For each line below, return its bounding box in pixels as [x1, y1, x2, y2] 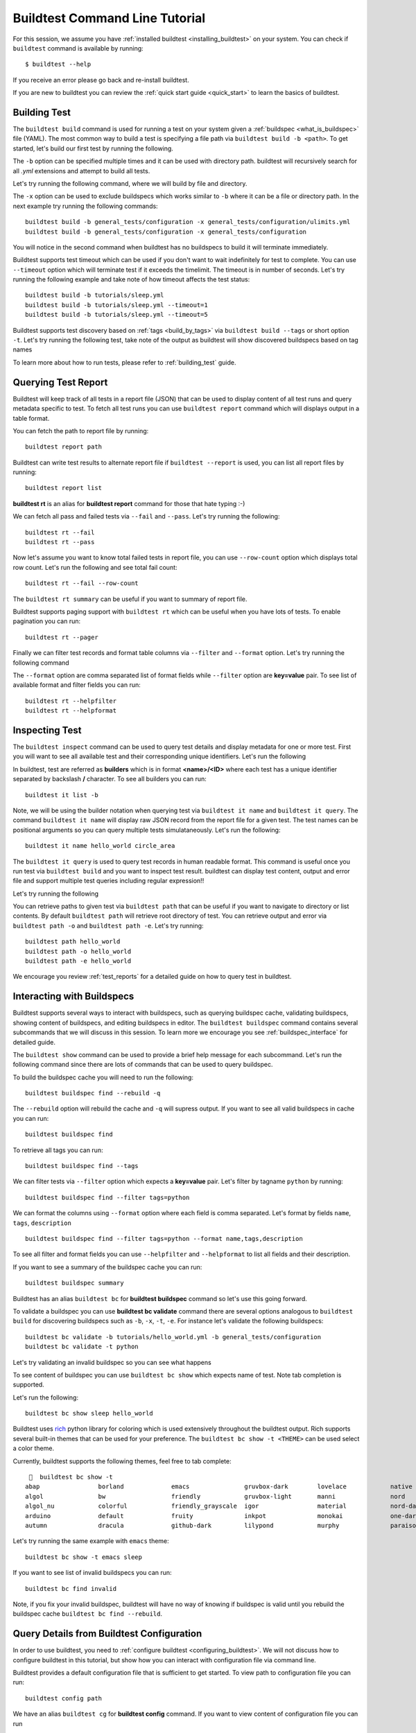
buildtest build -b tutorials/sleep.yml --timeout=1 [25, 301, 208, 308]
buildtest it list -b [25, 791, 98, 799]
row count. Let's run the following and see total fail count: [12, 563, 177, 571]
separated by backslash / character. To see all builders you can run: [12, 775, 207, 783]
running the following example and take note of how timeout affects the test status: [12, 275, 250, 284]
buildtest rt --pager [25, 633, 98, 641]
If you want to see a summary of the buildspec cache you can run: [12, 1262, 202, 1271]
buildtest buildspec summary [25, 1279, 124, 1287]
